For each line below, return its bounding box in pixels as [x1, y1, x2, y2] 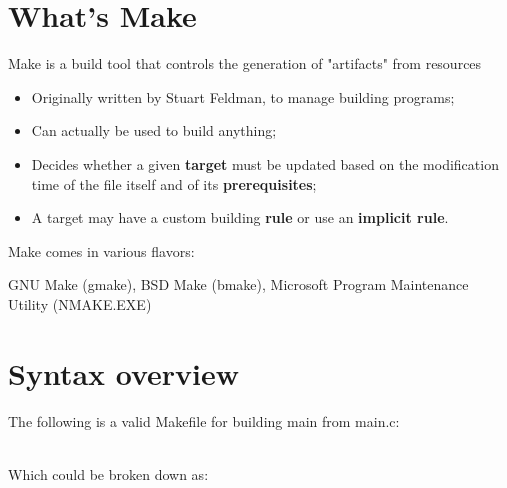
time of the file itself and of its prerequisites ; [31, 173, 317, 194]
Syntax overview [8, 352, 240, 393]
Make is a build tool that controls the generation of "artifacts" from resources [8, 53, 482, 74]
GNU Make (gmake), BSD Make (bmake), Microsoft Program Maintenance [8, 274, 469, 295]
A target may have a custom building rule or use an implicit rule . [31, 207, 449, 228]
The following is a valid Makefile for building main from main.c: [8, 410, 400, 431]
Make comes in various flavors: [8, 240, 195, 261]
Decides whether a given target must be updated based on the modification [31, 153, 499, 174]
